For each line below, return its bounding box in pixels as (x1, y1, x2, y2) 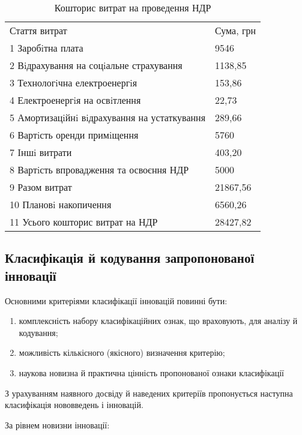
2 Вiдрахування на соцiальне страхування (10, 58, 183, 72)
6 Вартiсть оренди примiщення (10, 128, 139, 142)
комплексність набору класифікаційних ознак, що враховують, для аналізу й (19, 314, 298, 327)
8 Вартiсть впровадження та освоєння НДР (10, 163, 189, 176)
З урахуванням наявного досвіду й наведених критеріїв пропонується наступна (5, 386, 293, 399)
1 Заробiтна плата (10, 41, 83, 55)
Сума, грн (215, 23, 256, 37)
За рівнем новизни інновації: (5, 418, 110, 431)
